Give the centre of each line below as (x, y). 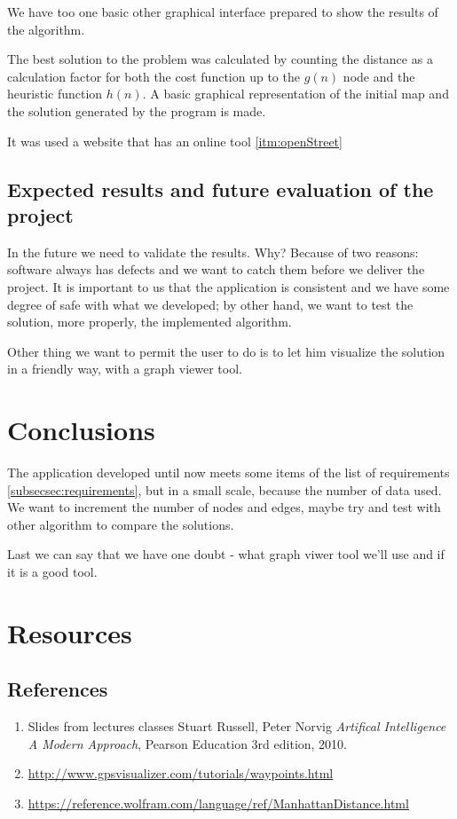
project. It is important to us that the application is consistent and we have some (228, 286)
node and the (379, 76)
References (58, 689)
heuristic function (55, 94)
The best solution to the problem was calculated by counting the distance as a (220, 59)
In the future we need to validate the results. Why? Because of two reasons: (213, 252)
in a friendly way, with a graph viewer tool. (125, 369)
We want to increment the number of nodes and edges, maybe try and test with (224, 507)
